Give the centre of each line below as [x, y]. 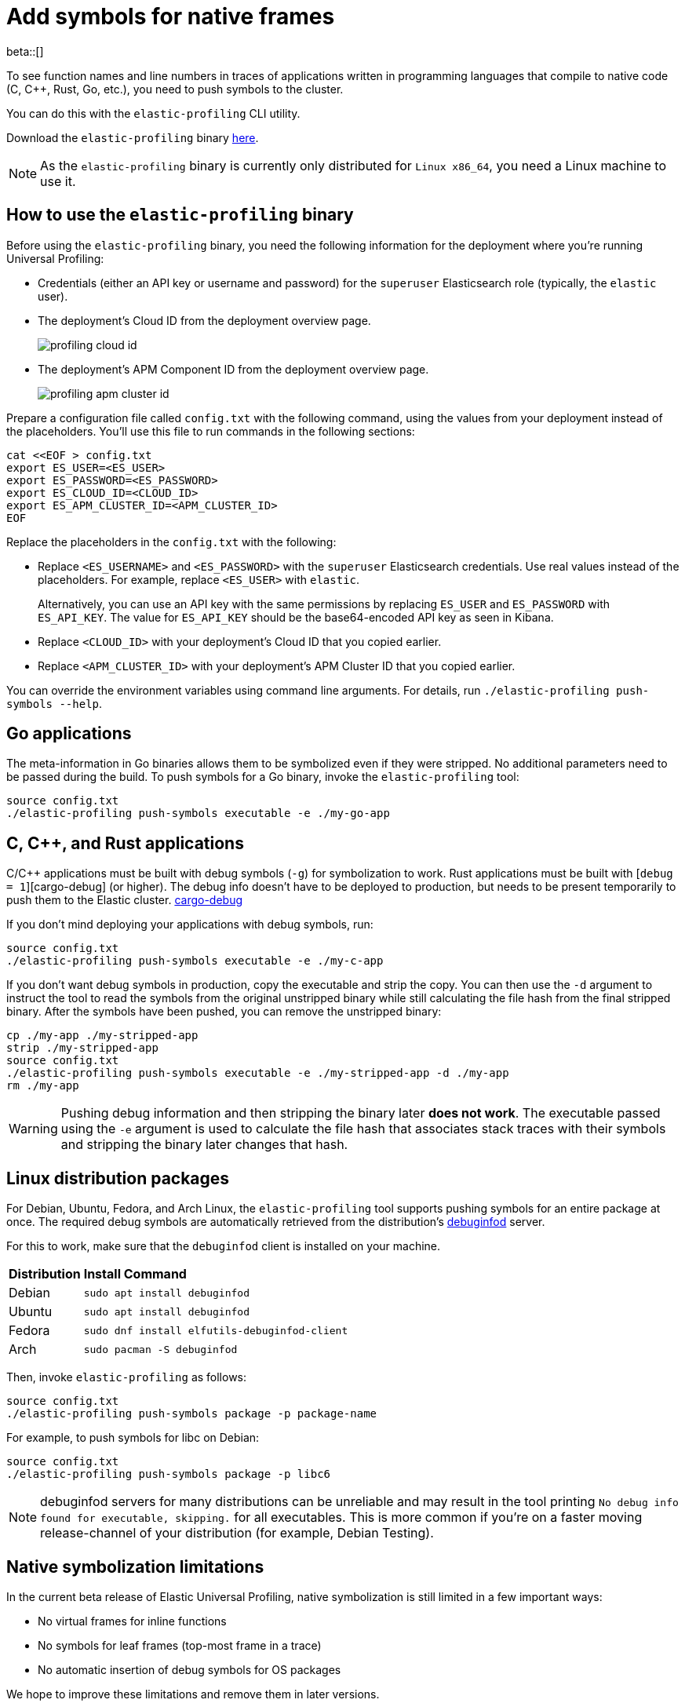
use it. [58, 181]
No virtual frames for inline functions [132, 1621]
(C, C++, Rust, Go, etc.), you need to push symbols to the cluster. [175, 89]
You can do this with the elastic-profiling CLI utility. [153, 113]
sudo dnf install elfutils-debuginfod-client [216, 1330]
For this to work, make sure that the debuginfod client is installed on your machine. [224, 1246]
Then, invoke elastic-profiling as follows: [127, 1377]
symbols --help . [55, 703]
